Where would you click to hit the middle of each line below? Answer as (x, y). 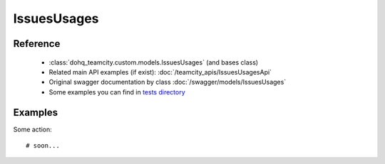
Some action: (33, 129)
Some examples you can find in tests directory (117, 92)
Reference (37, 44)
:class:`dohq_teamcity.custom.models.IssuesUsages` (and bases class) (154, 62)
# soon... (43, 146)
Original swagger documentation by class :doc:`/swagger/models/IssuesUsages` (168, 82)
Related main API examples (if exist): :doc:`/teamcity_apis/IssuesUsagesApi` (160, 72)
